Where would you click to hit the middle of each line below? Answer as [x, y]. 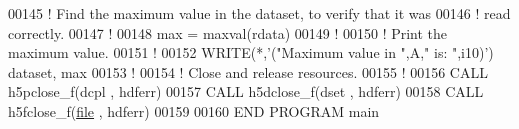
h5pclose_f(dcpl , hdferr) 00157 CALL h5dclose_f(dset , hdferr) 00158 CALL [246, 91]
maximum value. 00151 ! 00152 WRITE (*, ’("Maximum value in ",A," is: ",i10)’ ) [251, 52]
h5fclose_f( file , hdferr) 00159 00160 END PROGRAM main [194, 110]
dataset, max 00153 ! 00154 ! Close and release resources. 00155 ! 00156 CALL [248, 71]
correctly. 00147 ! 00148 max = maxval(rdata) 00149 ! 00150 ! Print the [228, 32]
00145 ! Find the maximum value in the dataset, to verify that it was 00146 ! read [259, 13]
